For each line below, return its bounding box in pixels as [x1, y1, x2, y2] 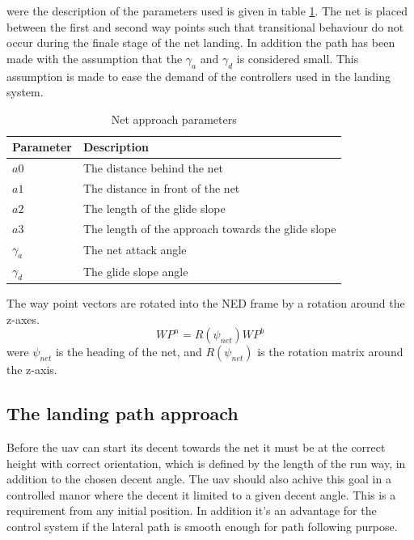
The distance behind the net [82, 159, 224, 176]
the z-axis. [6, 361, 57, 378]
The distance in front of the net [82, 180, 240, 197]
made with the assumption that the [6, 49, 183, 66]
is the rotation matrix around [257, 343, 403, 360]
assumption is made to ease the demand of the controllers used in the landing [6, 67, 391, 84]
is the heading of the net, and [55, 343, 202, 360]
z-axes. [6, 310, 40, 327]
